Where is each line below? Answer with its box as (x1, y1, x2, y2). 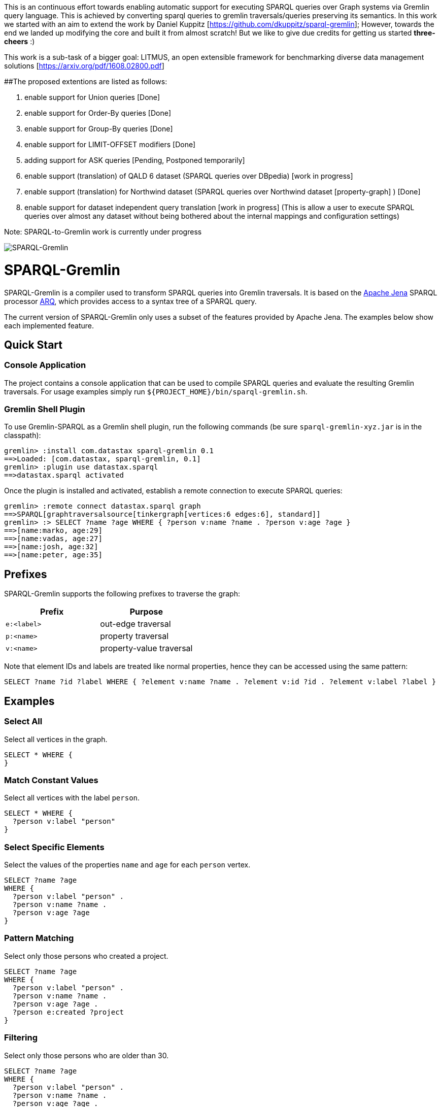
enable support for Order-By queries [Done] (24, 109, 171, 117)
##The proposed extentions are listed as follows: (4, 77, 167, 86)
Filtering (4, 1032, 38, 1043)
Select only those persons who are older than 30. (4, 1051, 169, 1060)
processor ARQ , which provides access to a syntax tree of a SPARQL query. (4, 296, 257, 306)
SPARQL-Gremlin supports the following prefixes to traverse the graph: (4, 589, 241, 598)
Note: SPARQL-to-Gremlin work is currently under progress (4, 227, 202, 236)
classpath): (4, 431, 41, 440)
